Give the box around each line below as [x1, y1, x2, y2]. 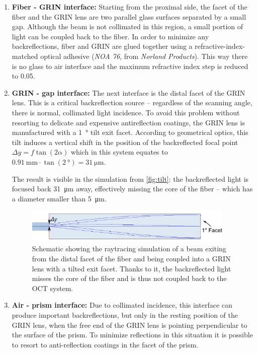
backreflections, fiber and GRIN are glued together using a [12, 41, 193, 51]
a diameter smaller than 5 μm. [12, 193, 107, 203]
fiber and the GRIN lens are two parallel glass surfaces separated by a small [12, 11, 246, 22]
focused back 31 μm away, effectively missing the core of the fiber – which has [12, 183, 253, 194]
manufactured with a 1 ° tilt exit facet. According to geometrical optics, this [12, 127, 248, 137]
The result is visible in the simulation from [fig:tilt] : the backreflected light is [12, 173, 249, 184]
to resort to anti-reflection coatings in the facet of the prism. [12, 339, 198, 349]
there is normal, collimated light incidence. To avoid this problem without [12, 107, 240, 117]
